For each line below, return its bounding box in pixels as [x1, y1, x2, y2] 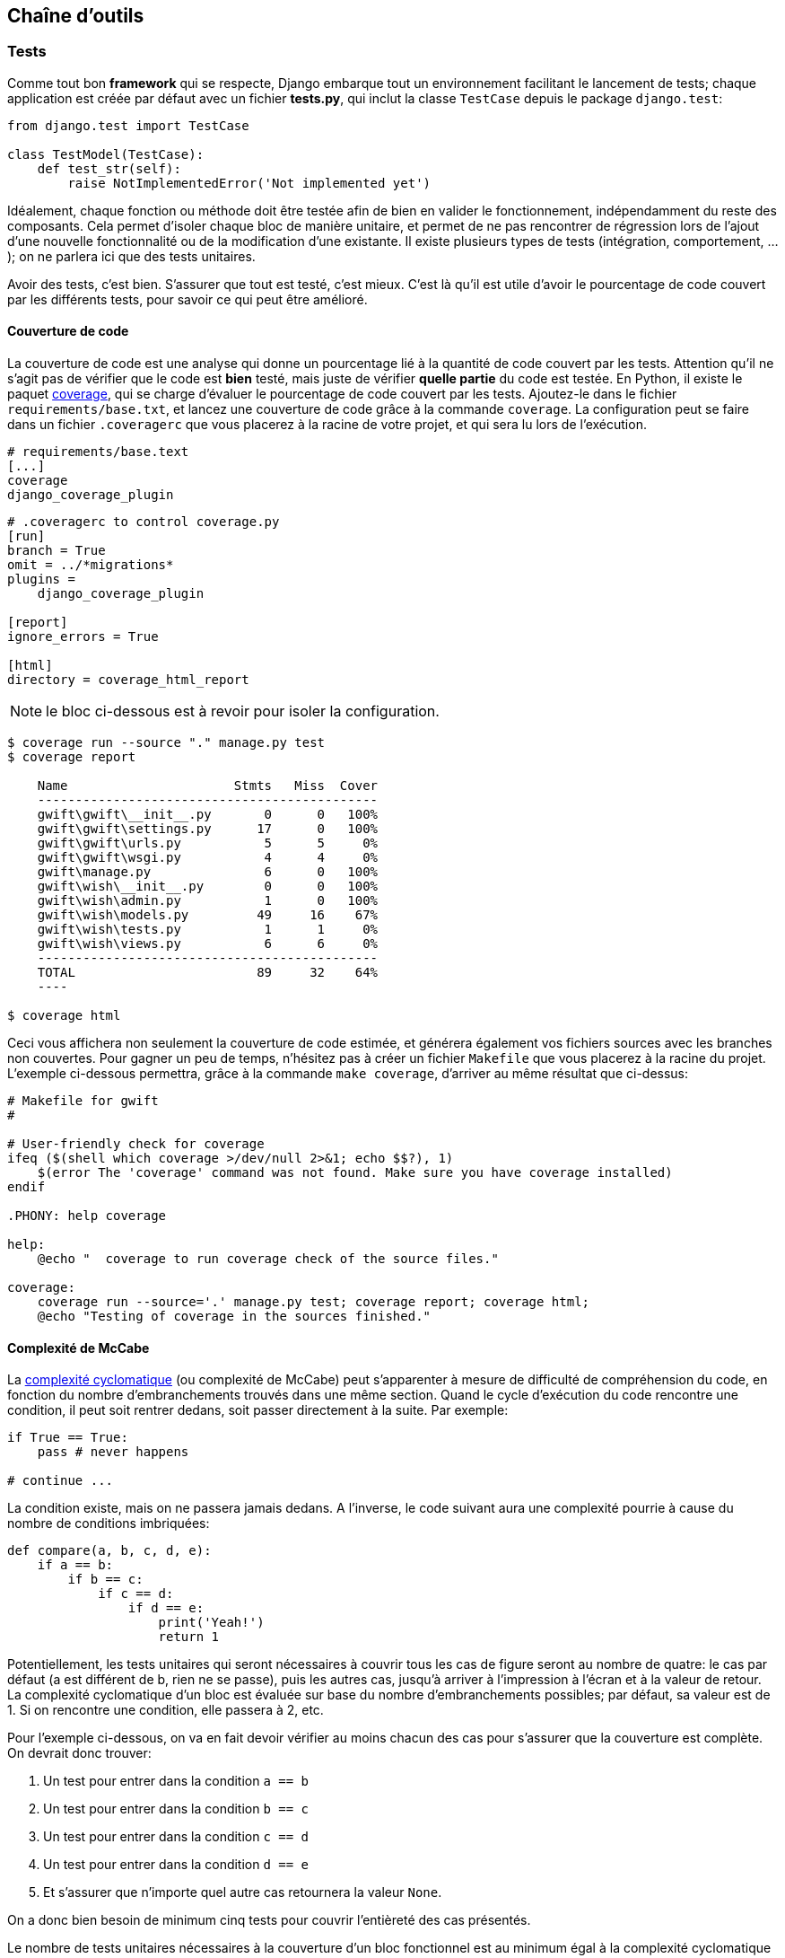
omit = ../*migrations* [7, 558, 174, 573]
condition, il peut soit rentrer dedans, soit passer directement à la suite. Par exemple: [7, 1402, 509, 1418]
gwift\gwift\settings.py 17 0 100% [37, 821, 379, 837]
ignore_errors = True [7, 629, 159, 645]
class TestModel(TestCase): [7, 146, 205, 162]
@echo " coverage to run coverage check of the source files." [37, 1251, 499, 1267]
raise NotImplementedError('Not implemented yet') [67, 175, 432, 190]
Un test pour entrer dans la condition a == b [43, 1773, 310, 1789]
